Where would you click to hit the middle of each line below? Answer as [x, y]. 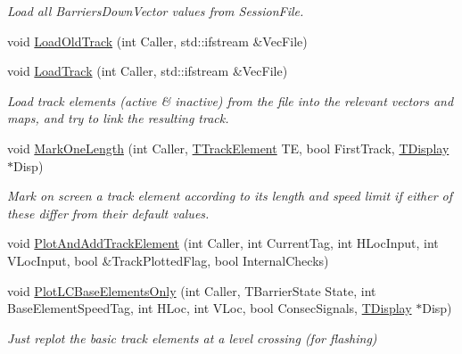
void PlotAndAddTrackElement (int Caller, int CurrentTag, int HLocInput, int [223, 243]
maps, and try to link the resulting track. [118, 118]
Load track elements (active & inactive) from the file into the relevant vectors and [231, 100]
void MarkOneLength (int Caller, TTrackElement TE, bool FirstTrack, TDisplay [228, 148]
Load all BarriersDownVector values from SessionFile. [156, 11]
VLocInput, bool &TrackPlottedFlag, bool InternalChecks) [168, 260]
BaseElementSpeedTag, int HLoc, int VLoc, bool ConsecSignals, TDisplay [210, 308]
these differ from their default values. [108, 213]
